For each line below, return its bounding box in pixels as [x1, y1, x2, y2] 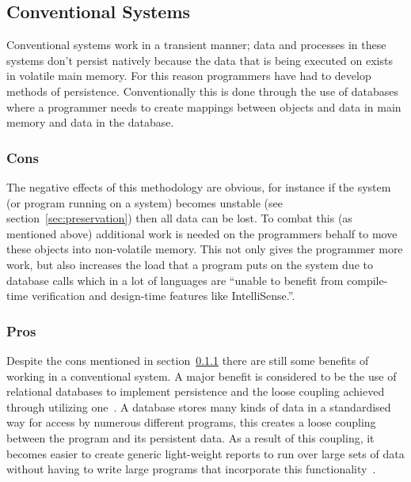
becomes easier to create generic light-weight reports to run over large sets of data [6, 445, 405, 461]
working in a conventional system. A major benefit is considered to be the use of [6, 367, 397, 384]
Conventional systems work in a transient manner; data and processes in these [6, 36, 386, 53]
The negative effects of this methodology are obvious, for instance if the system [6, 178, 391, 195]
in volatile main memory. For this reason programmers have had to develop [6, 67, 371, 84]
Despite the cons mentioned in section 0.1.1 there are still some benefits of [6, 351, 369, 368]
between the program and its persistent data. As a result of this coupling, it [6, 429, 375, 446]
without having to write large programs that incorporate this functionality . [6, 461, 376, 477]
